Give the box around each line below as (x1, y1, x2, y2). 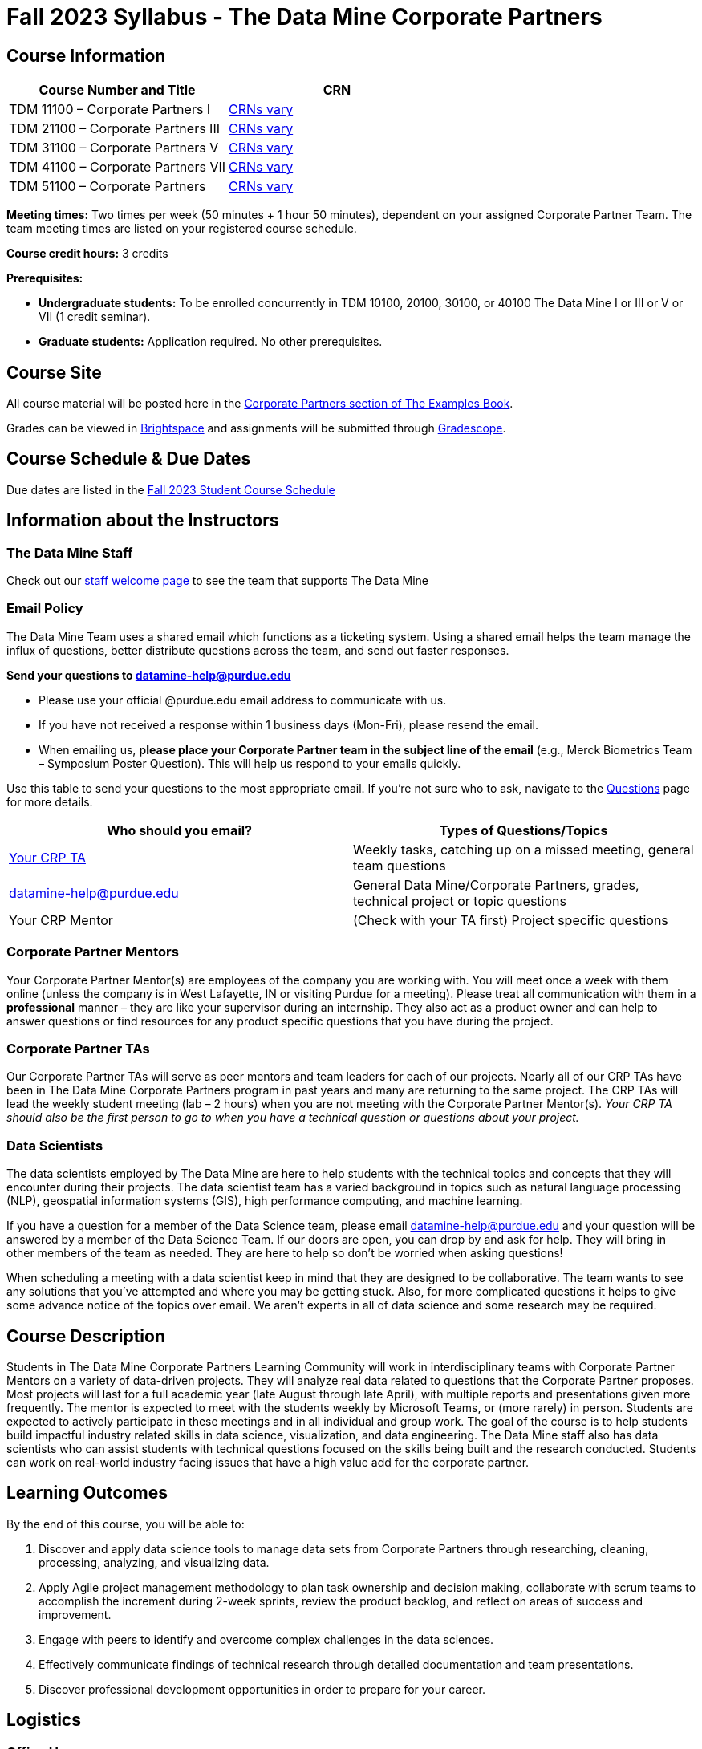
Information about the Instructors (6, 510, 279, 531)
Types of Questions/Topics (439, 822, 608, 838)
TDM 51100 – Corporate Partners (9, 178, 206, 195)
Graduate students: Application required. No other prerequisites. (39, 335, 383, 349)
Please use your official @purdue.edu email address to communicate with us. (39, 692, 447, 707)
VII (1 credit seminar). (39, 310, 151, 324)
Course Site (6, 362, 102, 383)
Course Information (6, 45, 166, 66)
